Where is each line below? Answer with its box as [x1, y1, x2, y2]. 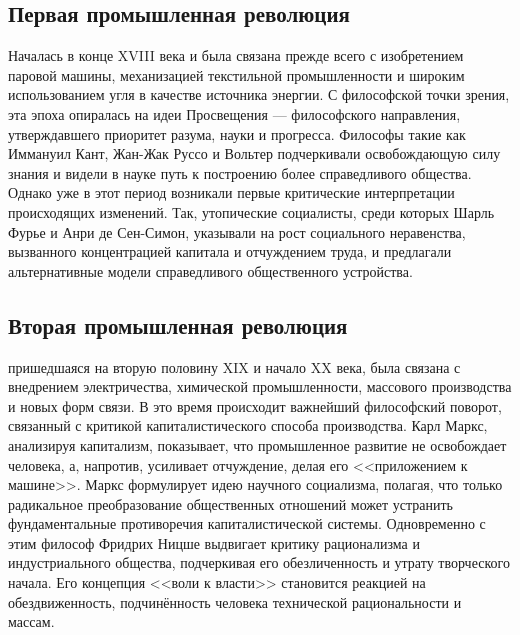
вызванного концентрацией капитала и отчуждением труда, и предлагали [8, 241, 452, 262]
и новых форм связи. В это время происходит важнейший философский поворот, [8, 395, 502, 416]
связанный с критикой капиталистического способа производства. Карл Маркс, [8, 415, 488, 436]
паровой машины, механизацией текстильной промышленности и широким [8, 64, 465, 85]
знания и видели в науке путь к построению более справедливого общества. [8, 162, 472, 183]
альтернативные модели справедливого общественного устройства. [8, 260, 413, 281]
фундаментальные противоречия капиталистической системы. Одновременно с [8, 513, 486, 534]
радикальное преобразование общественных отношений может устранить [8, 493, 454, 514]
